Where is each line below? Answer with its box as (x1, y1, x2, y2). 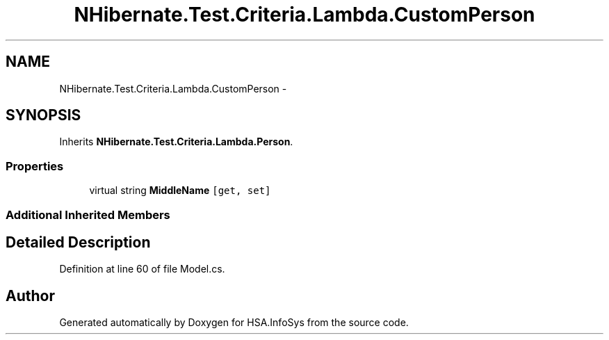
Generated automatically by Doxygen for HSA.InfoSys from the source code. (59, 316, 409, 329)
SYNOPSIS (6, 106, 81, 124)
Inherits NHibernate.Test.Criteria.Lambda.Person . (59, 136, 293, 148)
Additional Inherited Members (6, 207, 170, 222)
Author (6, 286, 55, 305)
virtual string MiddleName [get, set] (89, 184, 271, 197)
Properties (6, 159, 64, 173)
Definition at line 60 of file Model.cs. (59, 263, 225, 275)
